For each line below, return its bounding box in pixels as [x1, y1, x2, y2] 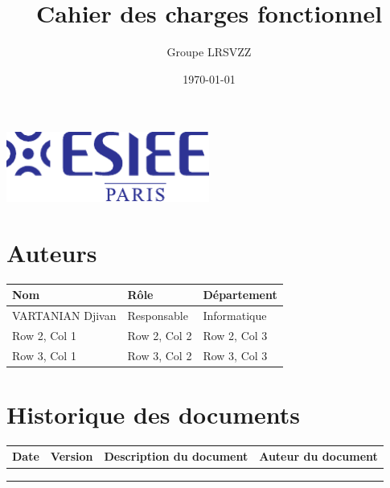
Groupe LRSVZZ [166, 43, 252, 60]
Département [203, 286, 277, 303]
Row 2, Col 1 [12, 326, 76, 343]
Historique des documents [6, 398, 301, 431]
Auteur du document [259, 448, 378, 465]
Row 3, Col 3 [203, 347, 268, 363]
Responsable [127, 307, 188, 324]
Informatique [203, 307, 267, 324]
